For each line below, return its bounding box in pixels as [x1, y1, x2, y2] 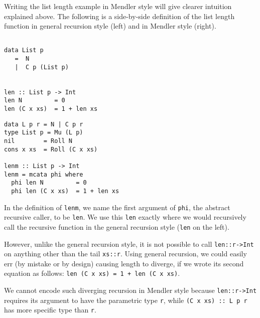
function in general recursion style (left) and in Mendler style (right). [4, 21, 216, 31]
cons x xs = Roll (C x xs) [4, 145, 98, 153]
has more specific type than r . [4, 304, 96, 315]
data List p [4, 47, 44, 54]
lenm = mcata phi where [4, 171, 83, 178]
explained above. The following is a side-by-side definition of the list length [4, 11, 235, 21]
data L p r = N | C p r [4, 120, 83, 128]
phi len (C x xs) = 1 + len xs [11, 187, 119, 195]
